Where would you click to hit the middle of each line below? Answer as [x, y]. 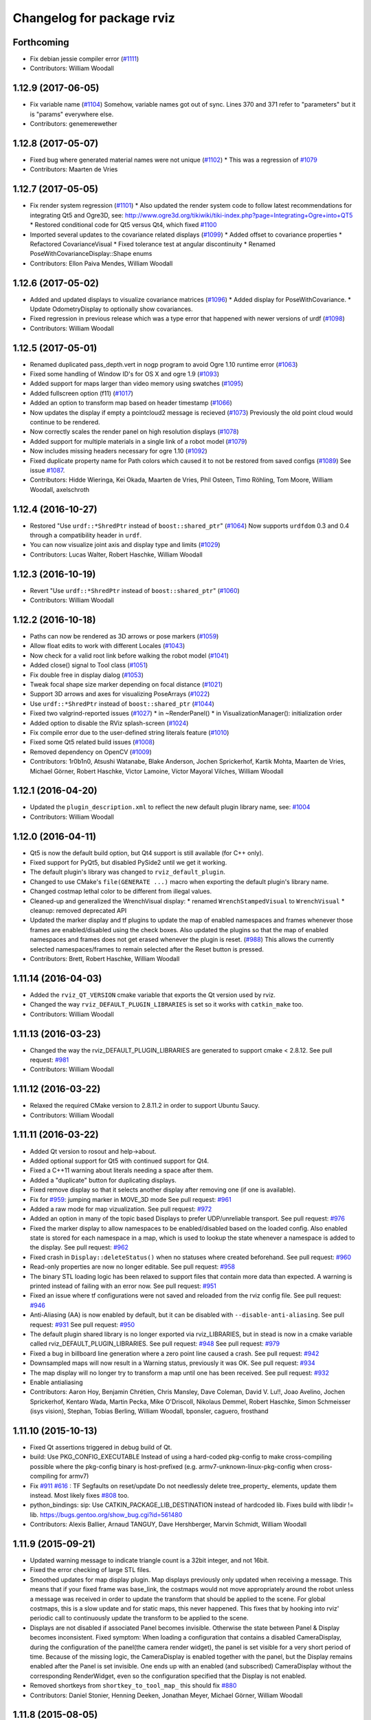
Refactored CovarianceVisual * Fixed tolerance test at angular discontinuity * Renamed [153, 244]
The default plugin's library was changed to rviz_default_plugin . [128, 872]
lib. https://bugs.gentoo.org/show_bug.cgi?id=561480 [106, 1514]
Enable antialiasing [56, 1382]
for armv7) [74, 1476]
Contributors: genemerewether [74, 124]
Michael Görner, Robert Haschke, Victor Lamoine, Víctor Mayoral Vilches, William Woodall [157, 771]
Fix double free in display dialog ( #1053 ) [87, 675]
